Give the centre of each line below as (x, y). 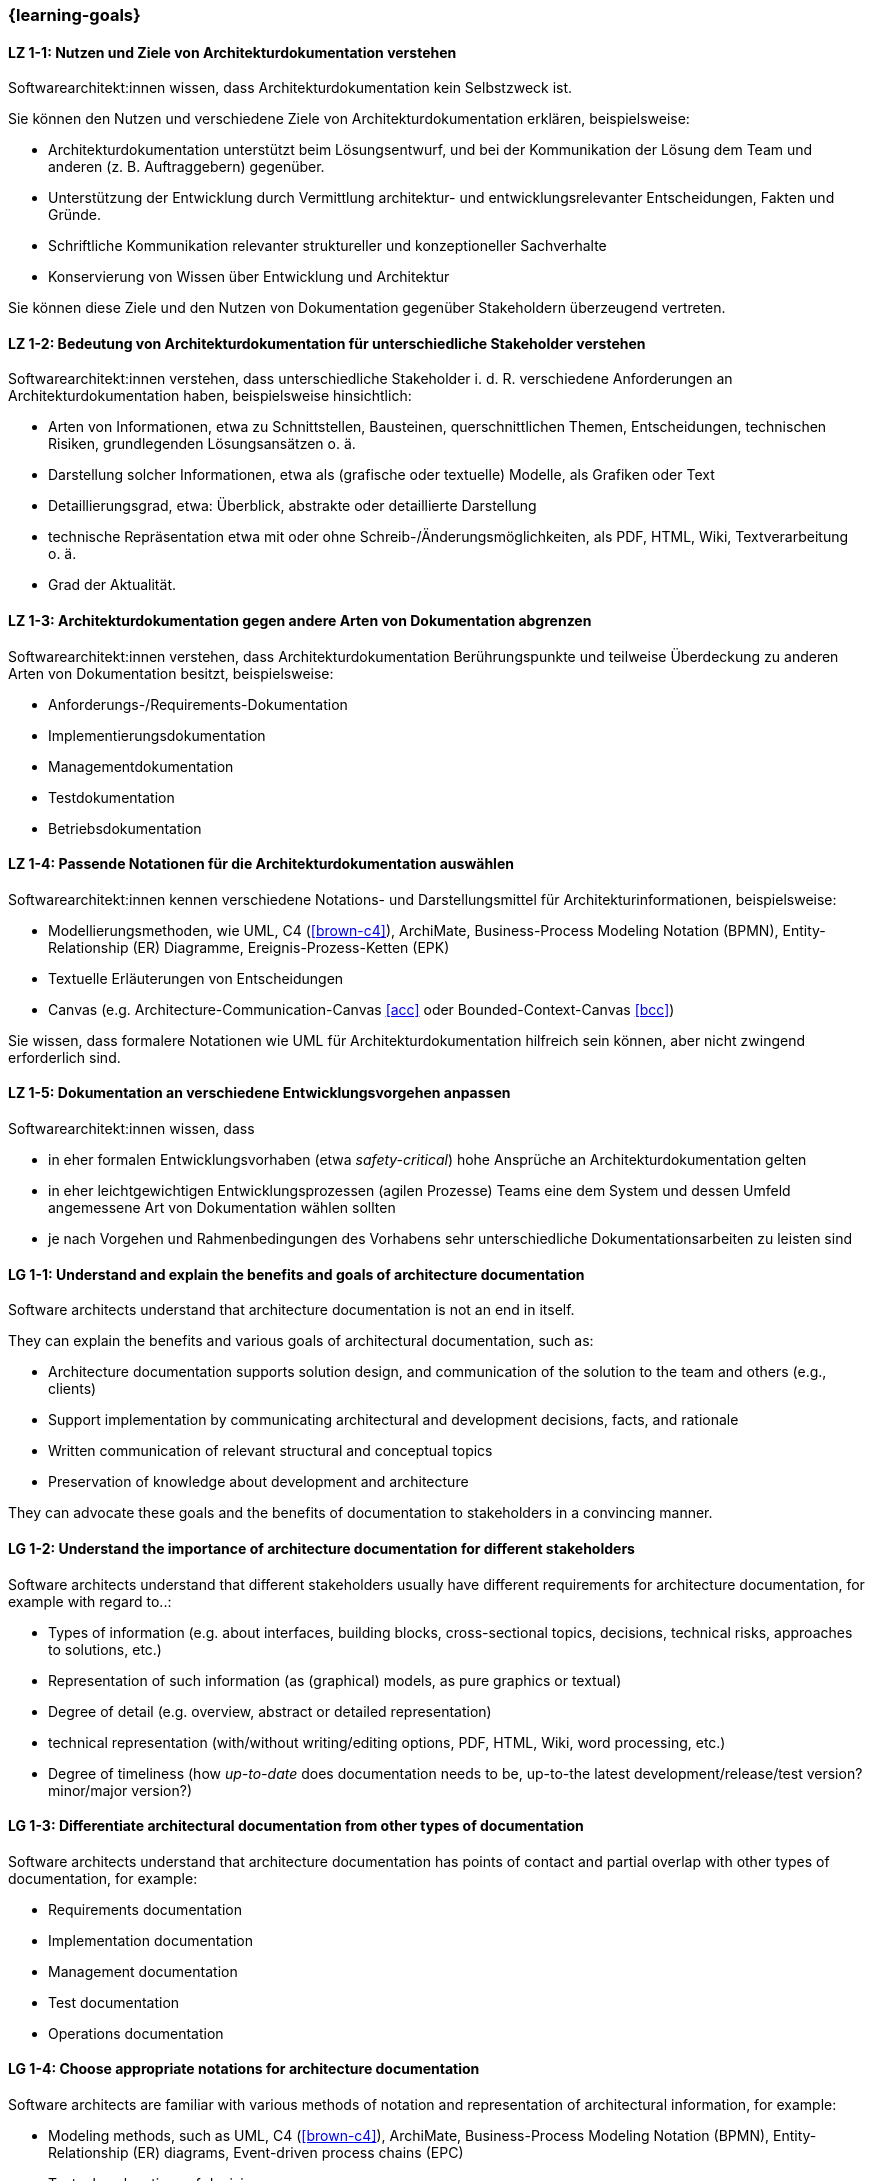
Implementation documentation (151, 1940)
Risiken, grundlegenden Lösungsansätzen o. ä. (202, 444)
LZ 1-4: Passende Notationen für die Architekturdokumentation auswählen (261, 864)
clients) (72, 1389)
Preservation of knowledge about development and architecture (258, 1482)
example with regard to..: (90, 1601)
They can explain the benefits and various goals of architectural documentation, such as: (301, 1341)
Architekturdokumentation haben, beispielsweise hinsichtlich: (210, 396)
